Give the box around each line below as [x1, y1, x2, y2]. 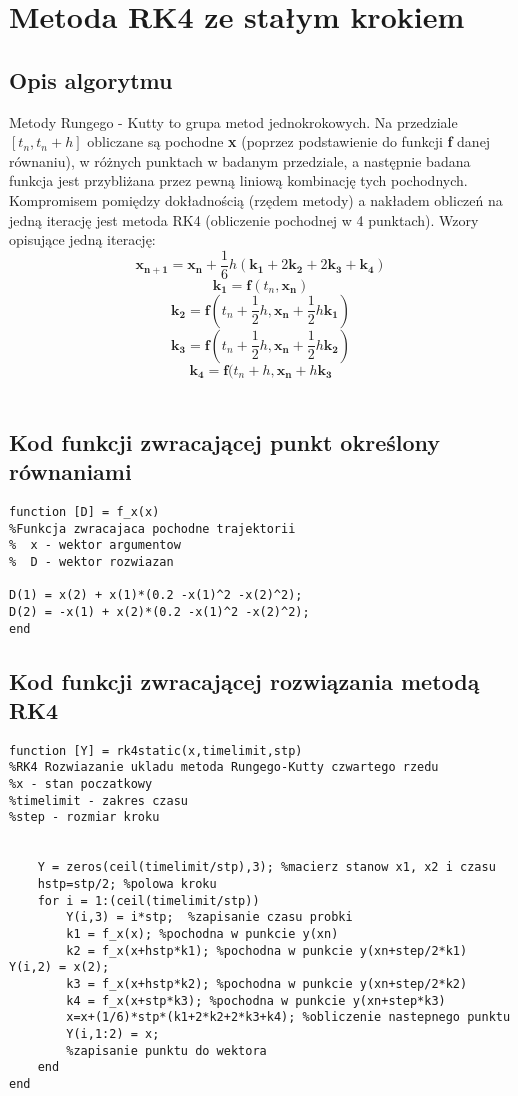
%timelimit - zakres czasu [9, 793, 188, 808]
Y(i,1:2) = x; [66, 1026, 160, 1041]
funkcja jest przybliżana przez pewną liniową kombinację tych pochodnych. [9, 170, 468, 191]
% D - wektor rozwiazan [9, 554, 174, 569]
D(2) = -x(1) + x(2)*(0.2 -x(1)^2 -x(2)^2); [9, 604, 310, 619]
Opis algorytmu [9, 64, 173, 95]
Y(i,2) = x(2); [9, 960, 110, 975]
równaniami [9, 456, 132, 487]
